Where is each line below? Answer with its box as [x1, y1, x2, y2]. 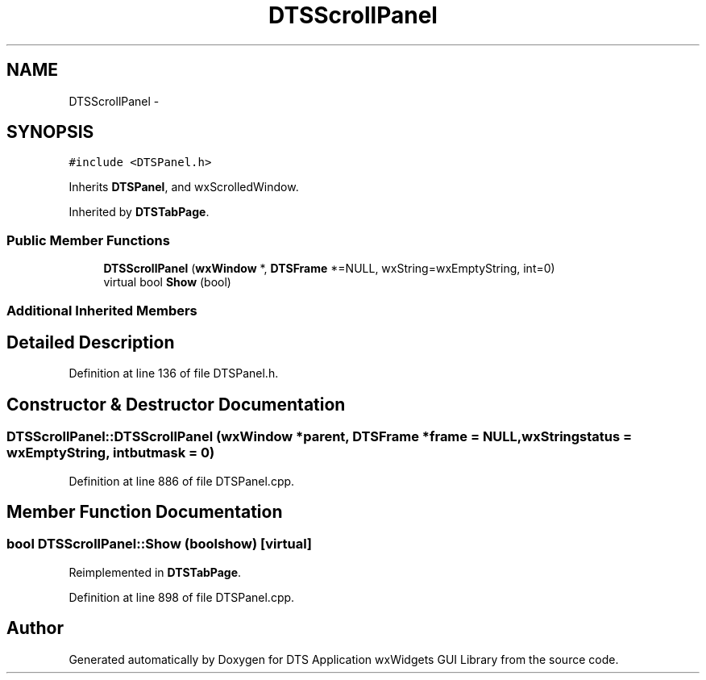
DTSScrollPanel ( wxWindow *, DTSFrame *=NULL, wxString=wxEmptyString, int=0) [103, 261, 555, 276]
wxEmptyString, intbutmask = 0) [6, 444, 215, 461]
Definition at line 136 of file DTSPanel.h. [69, 366, 279, 381]
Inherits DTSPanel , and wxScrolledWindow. [69, 180, 299, 194]
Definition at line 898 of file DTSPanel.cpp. [69, 590, 295, 604]
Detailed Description [6, 332, 175, 353]
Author [6, 618, 64, 639]
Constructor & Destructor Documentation [6, 394, 346, 415]
